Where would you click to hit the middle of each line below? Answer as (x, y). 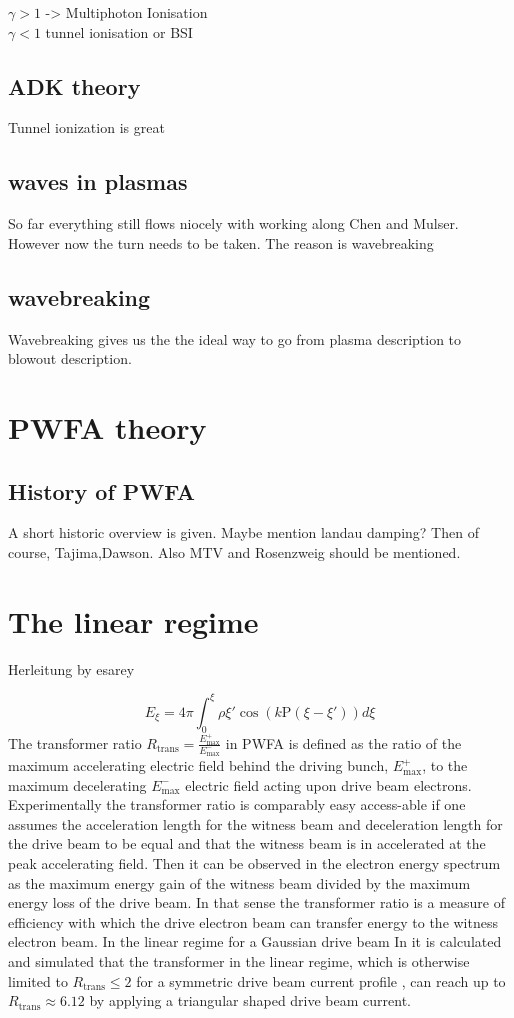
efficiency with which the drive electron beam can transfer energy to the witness (253, 921)
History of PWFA (102, 490)
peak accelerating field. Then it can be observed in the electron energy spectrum (254, 863)
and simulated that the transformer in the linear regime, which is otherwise (239, 961)
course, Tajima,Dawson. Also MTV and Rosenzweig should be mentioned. (234, 551)
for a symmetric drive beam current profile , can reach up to (321, 980)
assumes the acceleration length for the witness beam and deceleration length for (255, 823)
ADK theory (74, 85)
